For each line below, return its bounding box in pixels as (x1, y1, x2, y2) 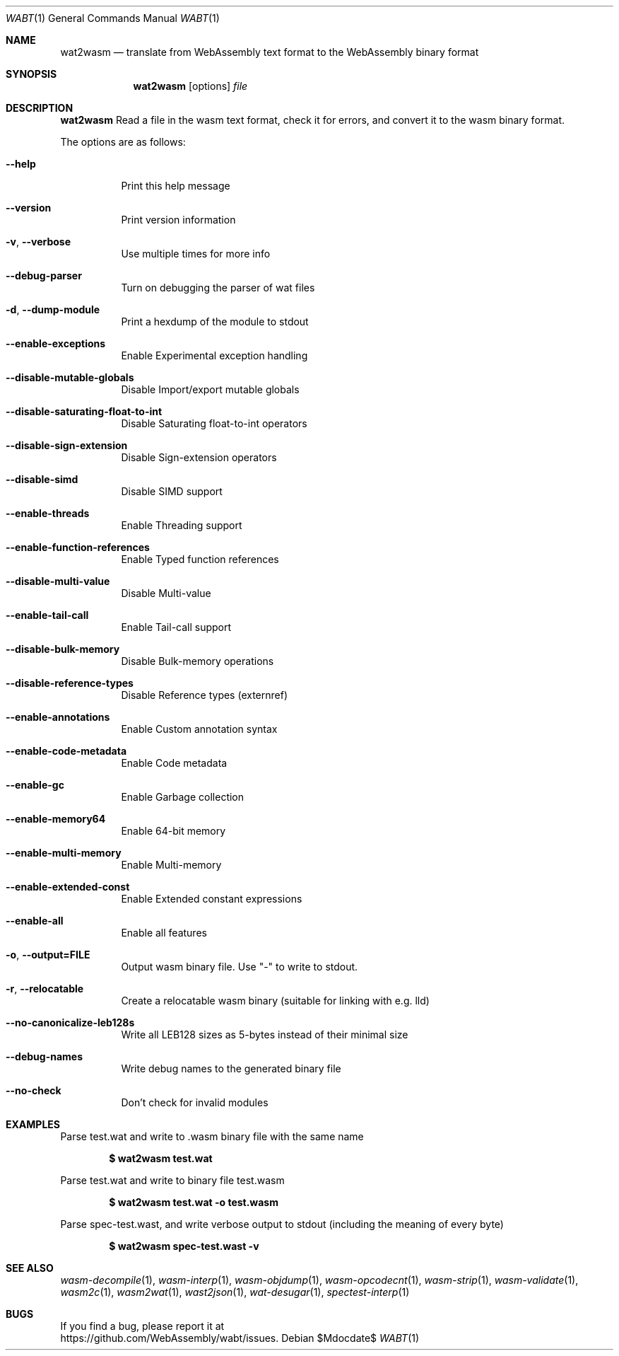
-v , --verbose (6, 236, 71, 248)
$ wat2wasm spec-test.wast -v (109, 1240, 259, 1252)
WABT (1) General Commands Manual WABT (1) (6, 12, 220, 24)
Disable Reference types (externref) (121, 689, 288, 701)
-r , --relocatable (6, 983, 84, 995)
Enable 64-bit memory (121, 825, 226, 837)
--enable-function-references (6, 541, 150, 553)
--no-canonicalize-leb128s (6, 1016, 135, 1028)
